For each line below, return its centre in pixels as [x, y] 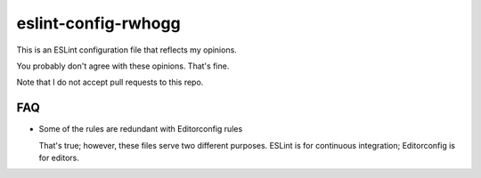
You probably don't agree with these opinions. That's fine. [123, 66]
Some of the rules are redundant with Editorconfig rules [141, 129]
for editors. [59, 158]
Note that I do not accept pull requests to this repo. [110, 82]
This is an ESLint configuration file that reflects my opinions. [127, 50]
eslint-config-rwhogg [99, 23]
